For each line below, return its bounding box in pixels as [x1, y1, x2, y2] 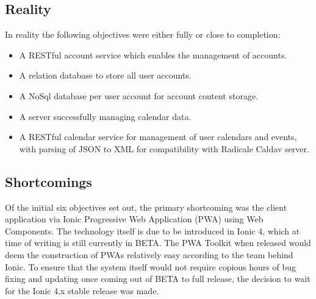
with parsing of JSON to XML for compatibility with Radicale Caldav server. [19, 142, 309, 155]
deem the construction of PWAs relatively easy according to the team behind [5, 248, 293, 261]
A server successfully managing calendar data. [19, 110, 192, 122]
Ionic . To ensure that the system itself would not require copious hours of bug [5, 260, 296, 273]
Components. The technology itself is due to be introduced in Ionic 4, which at [5, 224, 300, 237]
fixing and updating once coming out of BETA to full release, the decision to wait [5, 272, 311, 285]
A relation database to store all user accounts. [19, 69, 192, 82]
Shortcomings [5, 172, 92, 191]
